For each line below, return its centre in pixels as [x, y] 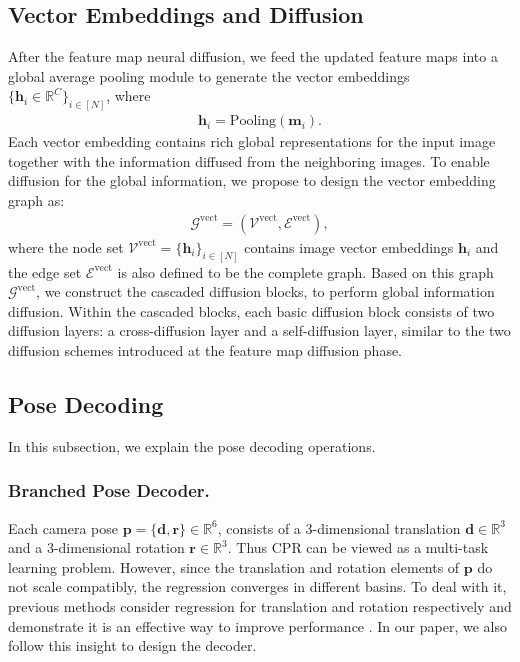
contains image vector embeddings [349, 246]
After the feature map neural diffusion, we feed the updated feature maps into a [253, 56]
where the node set [66, 246]
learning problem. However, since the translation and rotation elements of [234, 566]
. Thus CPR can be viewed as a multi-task [358, 547]
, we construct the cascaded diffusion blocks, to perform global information [265, 291]
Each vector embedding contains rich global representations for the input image [252, 141]
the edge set [45, 271]
